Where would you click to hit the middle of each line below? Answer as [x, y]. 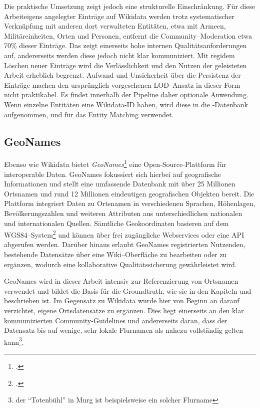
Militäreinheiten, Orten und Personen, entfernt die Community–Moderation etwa [128, 35]
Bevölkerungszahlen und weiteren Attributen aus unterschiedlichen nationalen [123, 213]
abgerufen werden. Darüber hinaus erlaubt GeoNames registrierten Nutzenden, [125, 244]
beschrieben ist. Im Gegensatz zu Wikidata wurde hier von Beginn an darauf [122, 300]
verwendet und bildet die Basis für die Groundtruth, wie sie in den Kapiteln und [128, 290]
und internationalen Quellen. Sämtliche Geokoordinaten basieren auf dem [116, 223]
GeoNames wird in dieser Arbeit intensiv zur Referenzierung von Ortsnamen [121, 281]
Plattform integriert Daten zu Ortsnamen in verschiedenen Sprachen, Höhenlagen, [130, 203]
